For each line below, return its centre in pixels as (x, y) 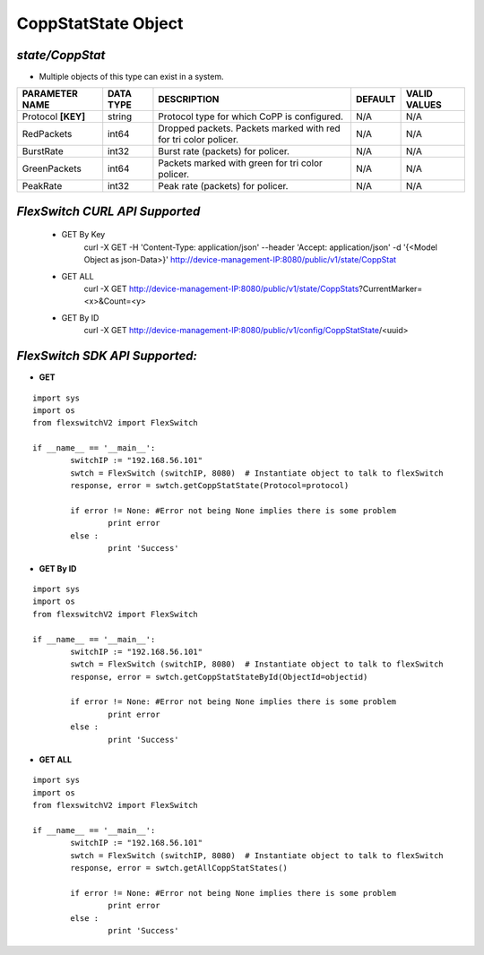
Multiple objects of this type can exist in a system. (131, 77)
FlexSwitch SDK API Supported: (107, 356)
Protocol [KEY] (54, 116)
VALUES (424, 105)
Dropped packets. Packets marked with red (249, 128)
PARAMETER (50, 94)
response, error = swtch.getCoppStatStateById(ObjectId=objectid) (219, 677)
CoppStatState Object (100, 23)
